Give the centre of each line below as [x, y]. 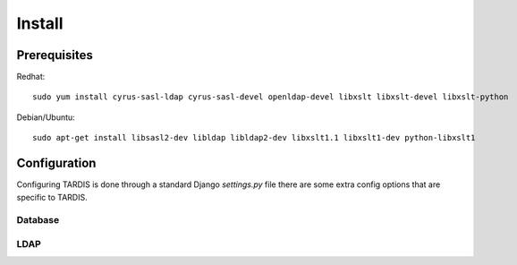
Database [38, 220]
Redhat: [31, 77]
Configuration [56, 163]
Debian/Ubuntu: [46, 117]
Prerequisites [55, 55]
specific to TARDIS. [52, 197]
